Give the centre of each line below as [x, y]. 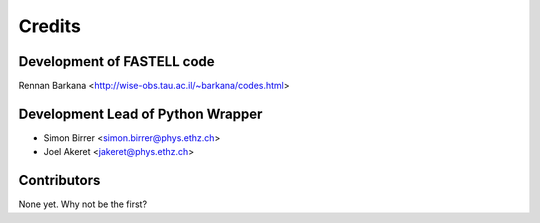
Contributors [59, 180]
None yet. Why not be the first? [83, 204]
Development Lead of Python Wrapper [140, 113]
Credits [50, 26]
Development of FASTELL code [116, 61]
